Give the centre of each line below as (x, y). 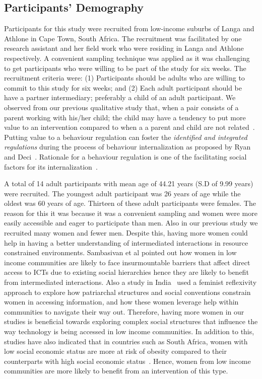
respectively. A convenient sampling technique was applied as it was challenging (127, 58)
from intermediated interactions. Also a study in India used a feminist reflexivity (130, 282)
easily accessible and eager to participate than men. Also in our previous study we (131, 223)
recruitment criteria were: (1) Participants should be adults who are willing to (124, 78)
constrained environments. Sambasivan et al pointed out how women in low (120, 252)
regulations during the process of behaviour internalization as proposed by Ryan (127, 147)
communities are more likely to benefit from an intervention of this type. (116, 371)
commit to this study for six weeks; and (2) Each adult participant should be (123, 87)
